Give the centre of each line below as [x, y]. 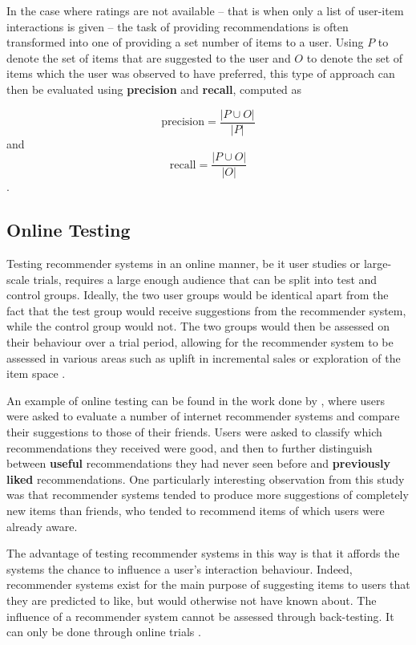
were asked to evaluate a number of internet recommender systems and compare [203, 416]
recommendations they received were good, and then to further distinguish [190, 447]
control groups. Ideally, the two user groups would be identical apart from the [198, 295]
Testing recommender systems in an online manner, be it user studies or [184, 264]
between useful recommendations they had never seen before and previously [199, 463]
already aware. [42, 526]
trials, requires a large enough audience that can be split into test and [205, 279]
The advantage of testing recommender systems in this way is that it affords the [203, 553]
